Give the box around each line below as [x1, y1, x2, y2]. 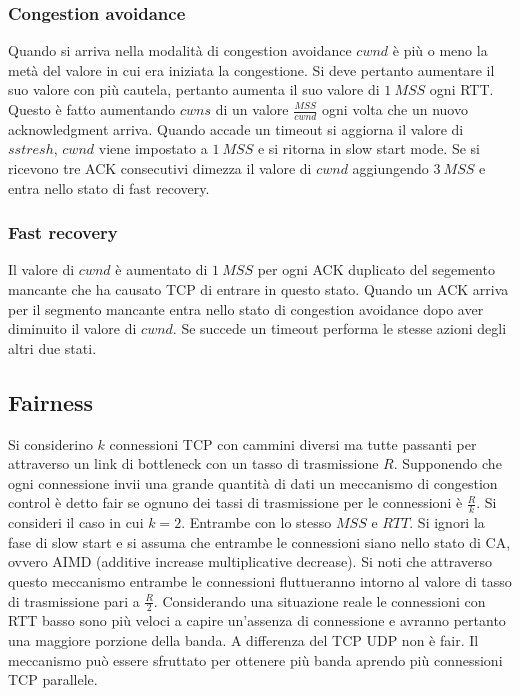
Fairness [8, 386, 94, 417]
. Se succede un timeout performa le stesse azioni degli [172, 318, 507, 339]
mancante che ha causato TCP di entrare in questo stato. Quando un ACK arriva [8, 279, 509, 300]
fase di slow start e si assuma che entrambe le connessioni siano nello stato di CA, [8, 531, 511, 552]
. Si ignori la [409, 512, 485, 533]
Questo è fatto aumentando [8, 99, 176, 119]
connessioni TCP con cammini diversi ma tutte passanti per [109, 433, 477, 454]
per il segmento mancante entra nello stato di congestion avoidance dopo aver [8, 298, 484, 319]
